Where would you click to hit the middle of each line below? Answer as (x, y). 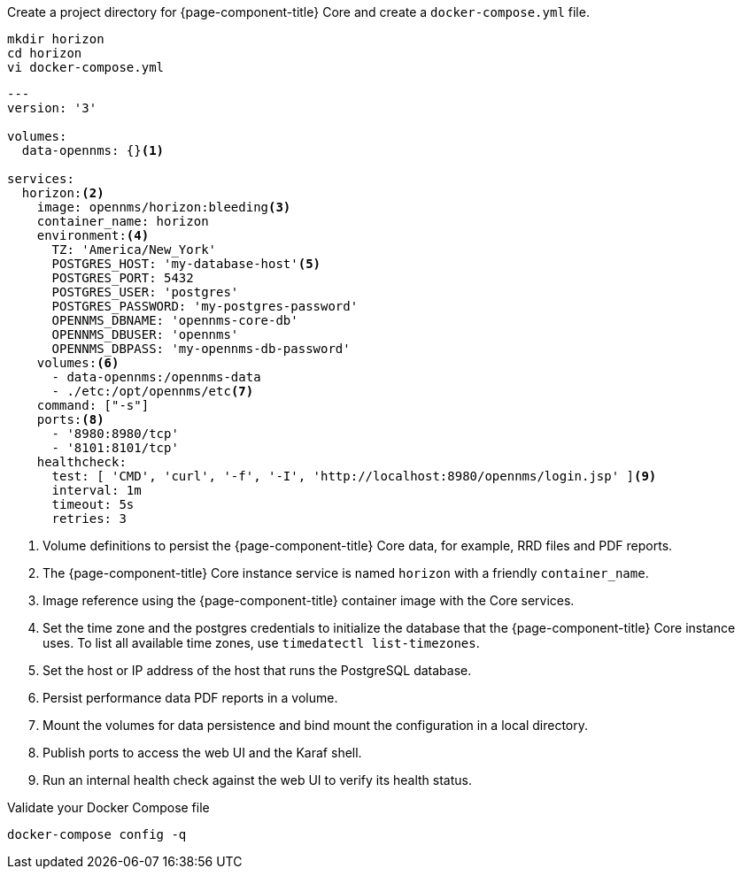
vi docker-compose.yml (86, 67)
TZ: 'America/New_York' (134, 250)
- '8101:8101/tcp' (115, 448)
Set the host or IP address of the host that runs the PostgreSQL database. (257, 670)
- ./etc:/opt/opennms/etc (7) (153, 391)
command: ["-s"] (93, 405)
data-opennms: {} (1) (93, 150)
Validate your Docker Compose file (108, 807)
